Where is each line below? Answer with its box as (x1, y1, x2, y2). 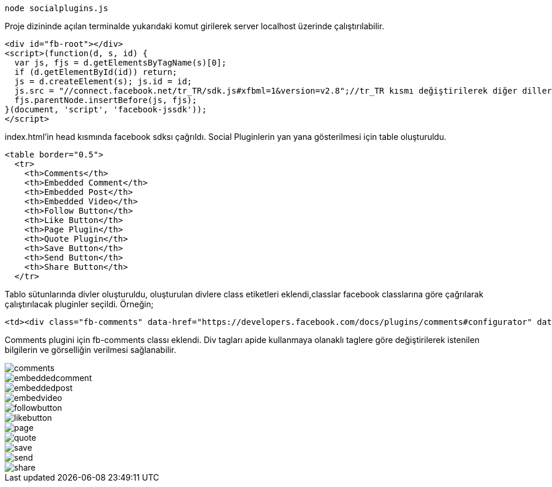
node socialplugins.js (5, 4, 109, 13)
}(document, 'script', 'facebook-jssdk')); (5, 105, 207, 114)
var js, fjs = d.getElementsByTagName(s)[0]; (14, 58, 227, 67)
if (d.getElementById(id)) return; (14, 67, 178, 77)
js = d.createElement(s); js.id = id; (14, 77, 192, 86)
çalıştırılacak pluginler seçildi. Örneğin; (5, 299, 154, 309)
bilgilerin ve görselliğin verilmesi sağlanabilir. (5, 345, 177, 355)
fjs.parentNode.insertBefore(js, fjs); (14, 95, 197, 105)
